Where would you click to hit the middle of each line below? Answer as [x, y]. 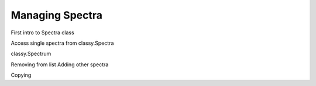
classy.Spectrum [31, 54]
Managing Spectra [56, 15]
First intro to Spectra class [42, 33]
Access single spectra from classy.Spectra [62, 43]
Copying [21, 75]
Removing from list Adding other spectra [60, 64]
